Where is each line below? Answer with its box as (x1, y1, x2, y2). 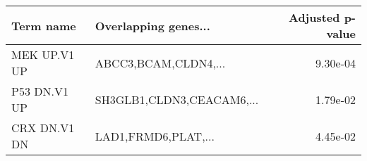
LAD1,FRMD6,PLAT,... (95, 127, 215, 144)
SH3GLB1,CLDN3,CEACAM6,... (95, 91, 259, 108)
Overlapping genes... (95, 17, 210, 34)
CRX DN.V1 (11, 120, 75, 136)
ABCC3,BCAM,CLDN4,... (95, 54, 226, 71)
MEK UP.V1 (11, 46, 75, 63)
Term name (11, 17, 76, 34)
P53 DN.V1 (11, 83, 68, 99)
